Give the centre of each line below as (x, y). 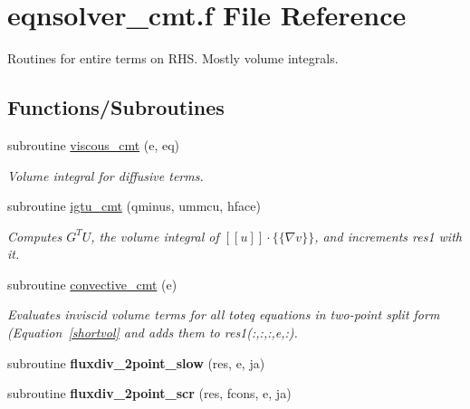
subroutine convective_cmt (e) (92, 284)
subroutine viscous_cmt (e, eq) (94, 144)
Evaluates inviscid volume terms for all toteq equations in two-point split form (224, 314)
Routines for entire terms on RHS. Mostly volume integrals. (173, 58)
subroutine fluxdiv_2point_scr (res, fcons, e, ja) (149, 393)
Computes (35, 236)
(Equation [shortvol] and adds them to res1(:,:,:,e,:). (153, 333)
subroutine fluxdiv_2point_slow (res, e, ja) (136, 362)
